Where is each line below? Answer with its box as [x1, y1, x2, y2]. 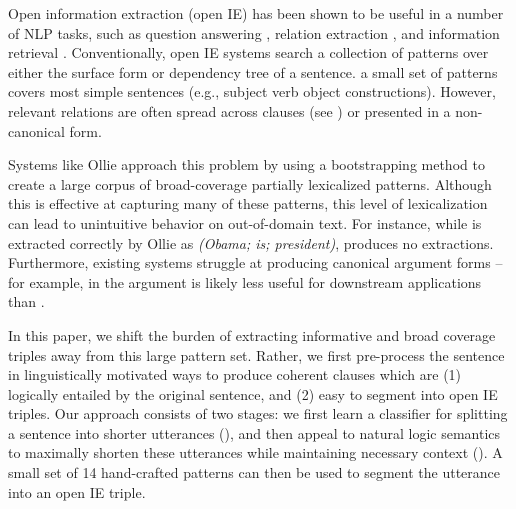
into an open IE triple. [8, 481, 146, 502]
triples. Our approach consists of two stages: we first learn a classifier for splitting [8, 403, 508, 424]
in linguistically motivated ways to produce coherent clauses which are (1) [8, 364, 462, 385]
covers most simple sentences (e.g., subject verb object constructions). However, [8, 81, 496, 102]
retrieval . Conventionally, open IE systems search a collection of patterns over [8, 42, 489, 63]
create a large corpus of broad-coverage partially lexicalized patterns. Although [8, 173, 492, 194]
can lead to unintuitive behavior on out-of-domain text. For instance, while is [8, 212, 482, 233]
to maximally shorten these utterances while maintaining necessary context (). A [8, 442, 503, 463]
